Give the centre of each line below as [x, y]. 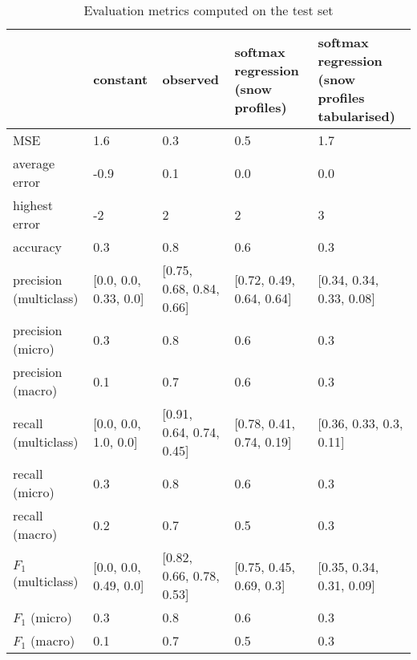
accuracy [37, 247]
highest [33, 205]
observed [191, 79]
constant [121, 79]
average [34, 163]
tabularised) [356, 116]
